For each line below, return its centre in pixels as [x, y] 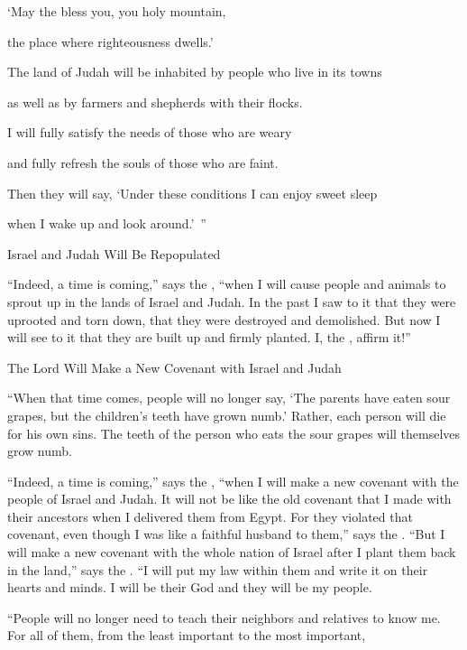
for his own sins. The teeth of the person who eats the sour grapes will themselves [234, 433]
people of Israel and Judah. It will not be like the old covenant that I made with [229, 499]
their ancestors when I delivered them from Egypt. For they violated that [210, 516]
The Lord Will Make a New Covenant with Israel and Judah [174, 367]
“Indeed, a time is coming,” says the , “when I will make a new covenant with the [233, 481]
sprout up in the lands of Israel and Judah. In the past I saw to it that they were [232, 301]
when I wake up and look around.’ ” [107, 223]
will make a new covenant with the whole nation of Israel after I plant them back [232, 552]
